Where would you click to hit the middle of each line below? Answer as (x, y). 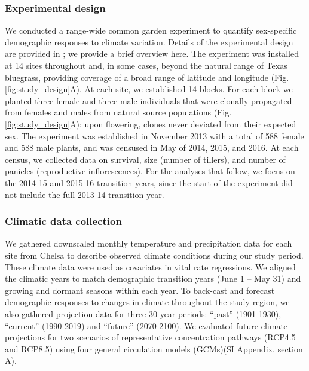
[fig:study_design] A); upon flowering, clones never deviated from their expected (151, 124)
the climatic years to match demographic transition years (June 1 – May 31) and (153, 279)
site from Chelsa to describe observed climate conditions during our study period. (154, 255)
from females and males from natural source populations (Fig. (118, 112)
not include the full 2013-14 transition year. (85, 194)
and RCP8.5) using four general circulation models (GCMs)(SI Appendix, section (154, 349)
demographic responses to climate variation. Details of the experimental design (149, 42)
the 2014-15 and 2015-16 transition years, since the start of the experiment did (149, 182)
